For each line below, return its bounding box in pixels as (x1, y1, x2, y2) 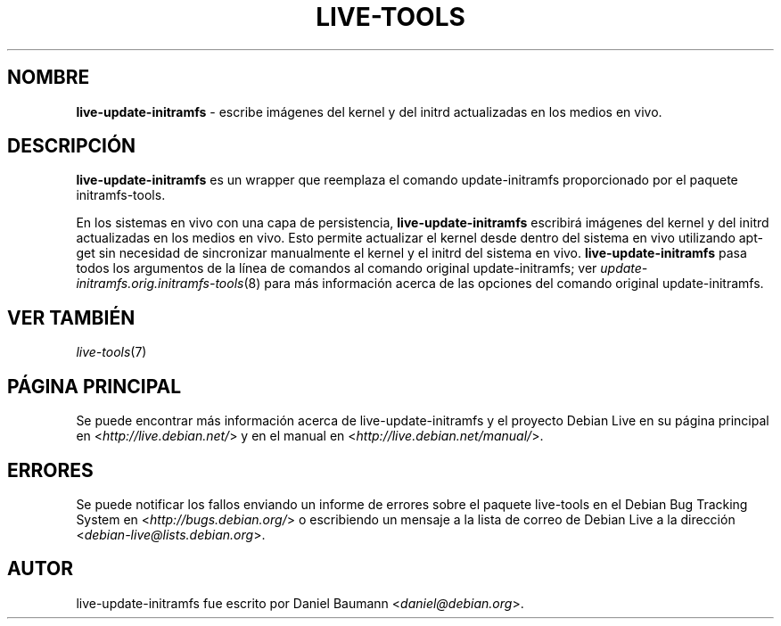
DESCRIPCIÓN (7, 135, 136, 158)
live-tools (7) (76, 344, 147, 360)
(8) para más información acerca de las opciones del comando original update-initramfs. (243, 276, 764, 292)
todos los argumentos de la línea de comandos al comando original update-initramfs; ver (76, 260, 597, 276)
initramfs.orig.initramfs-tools (76, 276, 244, 292)
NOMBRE (7, 66, 90, 89)
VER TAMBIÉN (7, 306, 136, 329)
